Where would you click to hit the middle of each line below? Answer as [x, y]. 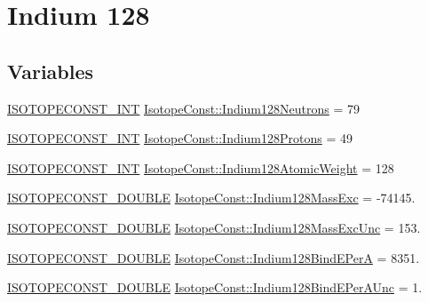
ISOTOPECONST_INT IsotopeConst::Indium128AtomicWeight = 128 [201, 167]
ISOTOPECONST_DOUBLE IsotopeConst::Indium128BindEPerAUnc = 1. [215, 287]
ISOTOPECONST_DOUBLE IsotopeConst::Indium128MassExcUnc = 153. [214, 227]
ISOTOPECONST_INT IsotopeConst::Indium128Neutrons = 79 [183, 108]
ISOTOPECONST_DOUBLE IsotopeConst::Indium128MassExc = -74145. [211, 198]
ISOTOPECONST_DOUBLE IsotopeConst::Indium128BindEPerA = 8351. [214, 257]
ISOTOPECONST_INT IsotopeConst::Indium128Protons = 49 [180, 138]
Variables [51, 71]
